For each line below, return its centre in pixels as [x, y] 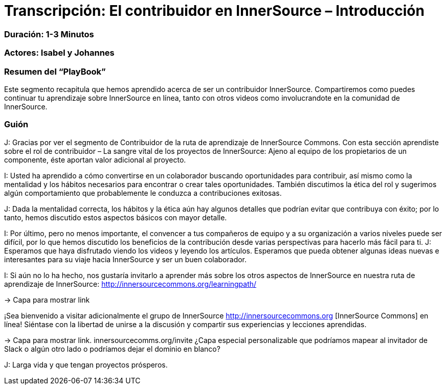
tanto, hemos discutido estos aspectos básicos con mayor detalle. [116, 217]
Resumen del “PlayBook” [55, 71]
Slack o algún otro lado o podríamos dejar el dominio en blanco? [112, 349]
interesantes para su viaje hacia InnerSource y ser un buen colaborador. [126, 259]
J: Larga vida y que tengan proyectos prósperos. [86, 364]
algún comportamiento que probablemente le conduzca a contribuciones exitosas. [143, 193]
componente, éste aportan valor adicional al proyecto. [95, 159]
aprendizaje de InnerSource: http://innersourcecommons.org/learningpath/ [130, 284]
